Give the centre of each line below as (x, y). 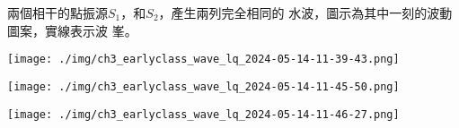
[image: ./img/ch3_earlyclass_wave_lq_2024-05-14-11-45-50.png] (203, 86)
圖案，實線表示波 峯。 (72, 30)
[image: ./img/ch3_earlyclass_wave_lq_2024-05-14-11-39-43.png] (203, 60)
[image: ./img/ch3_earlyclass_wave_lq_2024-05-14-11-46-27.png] (203, 114)
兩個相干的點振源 (57, 13)
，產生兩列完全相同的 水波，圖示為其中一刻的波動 (305, 13)
